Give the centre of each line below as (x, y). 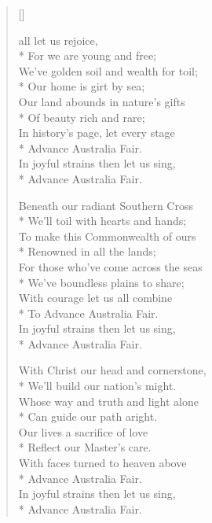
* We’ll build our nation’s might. (97, 386)
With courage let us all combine (95, 298)
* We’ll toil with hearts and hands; (102, 221)
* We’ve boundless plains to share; (101, 282)
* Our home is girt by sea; (82, 86)
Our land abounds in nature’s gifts (102, 101)
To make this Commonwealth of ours (107, 236)
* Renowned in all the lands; (87, 251)
